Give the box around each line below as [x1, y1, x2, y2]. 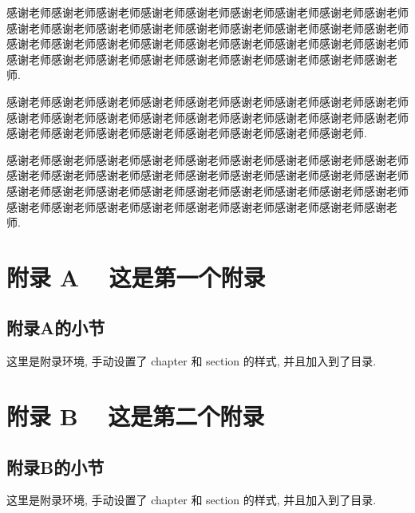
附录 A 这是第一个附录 [6, 260, 266, 293]
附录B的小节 [6, 454, 105, 479]
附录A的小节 [6, 315, 105, 340]
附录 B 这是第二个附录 [6, 400, 265, 432]
